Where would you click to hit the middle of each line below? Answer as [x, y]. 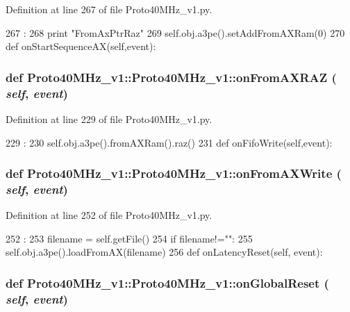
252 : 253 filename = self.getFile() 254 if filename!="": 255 [129, 238]
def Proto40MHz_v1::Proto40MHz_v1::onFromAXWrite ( [174, 173]
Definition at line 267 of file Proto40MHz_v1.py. [109, 9]
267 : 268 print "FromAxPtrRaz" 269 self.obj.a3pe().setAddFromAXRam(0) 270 [175, 32]
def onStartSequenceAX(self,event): [81, 46]
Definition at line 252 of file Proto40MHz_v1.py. [109, 215]
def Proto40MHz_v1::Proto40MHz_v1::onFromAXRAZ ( [171, 77]
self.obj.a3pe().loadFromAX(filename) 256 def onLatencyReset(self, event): [164, 252]
